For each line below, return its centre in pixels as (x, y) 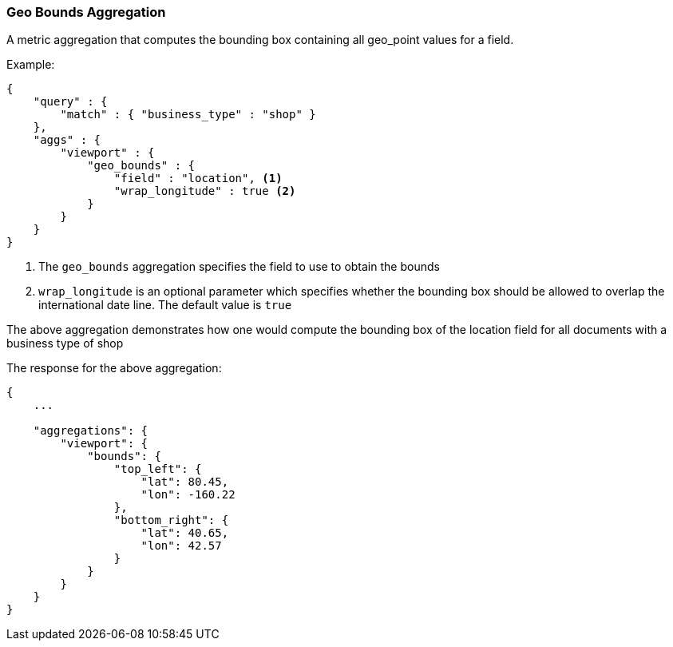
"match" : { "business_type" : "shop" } (188, 115)
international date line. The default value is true (165, 305)
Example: (31, 65)
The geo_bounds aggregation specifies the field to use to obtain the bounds (239, 267)
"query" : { (70, 102)
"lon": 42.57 (181, 546)
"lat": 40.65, (185, 533)
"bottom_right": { (171, 520)
